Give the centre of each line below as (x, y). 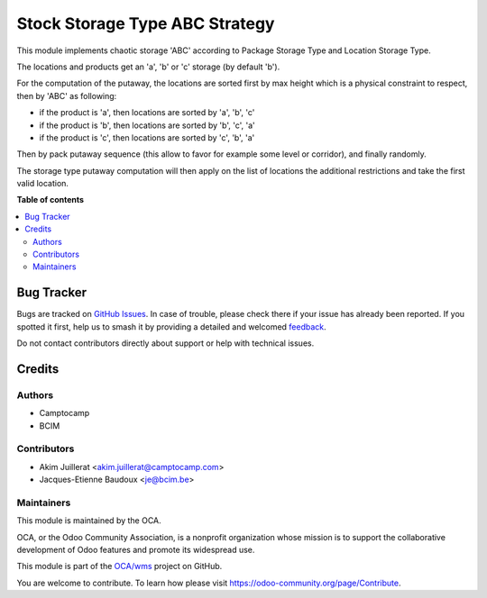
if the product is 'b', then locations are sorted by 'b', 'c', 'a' (147, 125)
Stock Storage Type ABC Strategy (146, 23)
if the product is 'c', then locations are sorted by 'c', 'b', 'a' (147, 137)
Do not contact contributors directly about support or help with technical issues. (165, 343)
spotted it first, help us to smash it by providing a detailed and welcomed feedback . (171, 326)
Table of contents (51, 200)
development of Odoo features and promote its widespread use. (136, 550)
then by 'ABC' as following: (67, 95)
